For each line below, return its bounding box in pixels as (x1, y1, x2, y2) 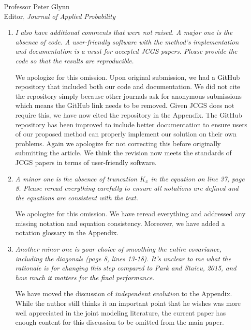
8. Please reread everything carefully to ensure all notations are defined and (15, 183, 239, 193)
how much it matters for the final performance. (15, 272, 155, 282)
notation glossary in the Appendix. (15, 227, 119, 238)
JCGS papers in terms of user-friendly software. (15, 157, 157, 167)
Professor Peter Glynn (4, 1, 70, 11)
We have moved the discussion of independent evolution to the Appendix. (15, 288, 232, 299)
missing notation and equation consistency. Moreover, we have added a (15, 218, 225, 228)
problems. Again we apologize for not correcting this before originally (15, 138, 221, 148)
